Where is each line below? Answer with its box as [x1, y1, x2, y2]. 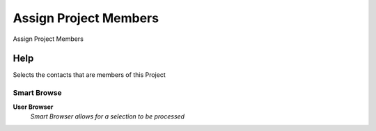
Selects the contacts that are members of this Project [13, 71, 166, 79]
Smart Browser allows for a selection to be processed [30, 112, 185, 121]
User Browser [13, 103, 54, 111]
